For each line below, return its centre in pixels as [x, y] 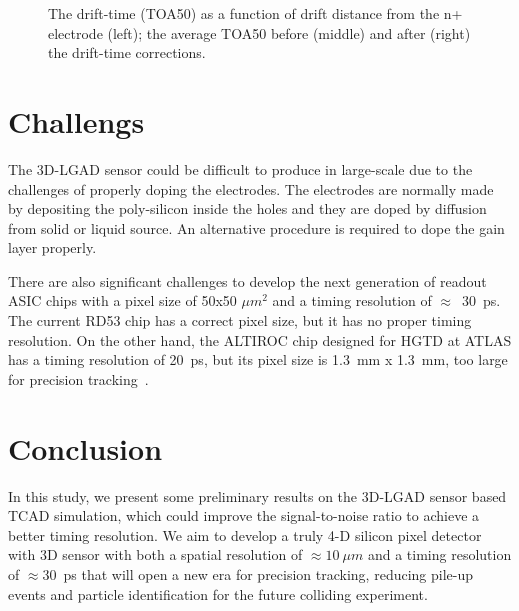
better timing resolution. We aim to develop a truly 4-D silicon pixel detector [245, 534]
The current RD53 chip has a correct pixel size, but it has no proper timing [240, 320]
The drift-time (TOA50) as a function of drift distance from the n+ [255, 13]
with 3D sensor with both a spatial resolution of [155, 554]
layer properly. [52, 247]
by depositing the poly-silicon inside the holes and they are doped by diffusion [247, 208]
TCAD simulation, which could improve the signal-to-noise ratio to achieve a [244, 515]
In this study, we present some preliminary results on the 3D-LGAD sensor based [257, 495]
